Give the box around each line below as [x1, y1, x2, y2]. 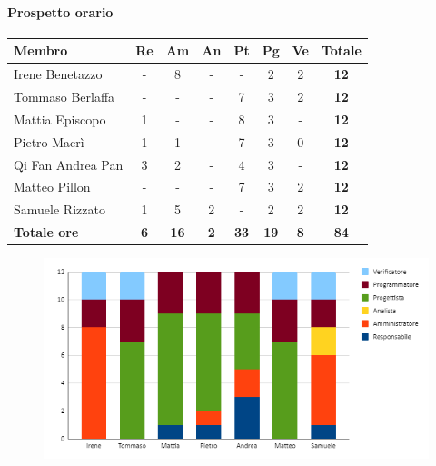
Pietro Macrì [14, 132, 84, 151]
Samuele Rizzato [14, 200, 105, 219]
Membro [14, 41, 68, 60]
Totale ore [14, 223, 79, 242]
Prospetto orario [7, 2, 114, 21]
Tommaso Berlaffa [14, 86, 115, 105]
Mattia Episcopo [14, 109, 106, 128]
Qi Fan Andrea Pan [14, 154, 124, 174]
